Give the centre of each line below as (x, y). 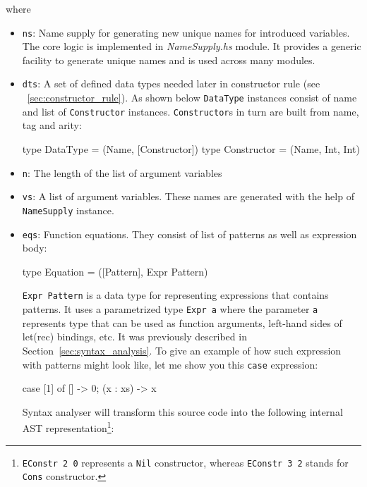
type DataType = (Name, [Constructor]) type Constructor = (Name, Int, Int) (191, 149)
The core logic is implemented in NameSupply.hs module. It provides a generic (192, 46)
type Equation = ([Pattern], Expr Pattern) (115, 271)
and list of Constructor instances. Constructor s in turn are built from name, (191, 111)
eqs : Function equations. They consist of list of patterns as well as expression (189, 234)
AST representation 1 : (68, 427)
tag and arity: (52, 125)
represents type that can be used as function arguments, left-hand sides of (182, 322)
